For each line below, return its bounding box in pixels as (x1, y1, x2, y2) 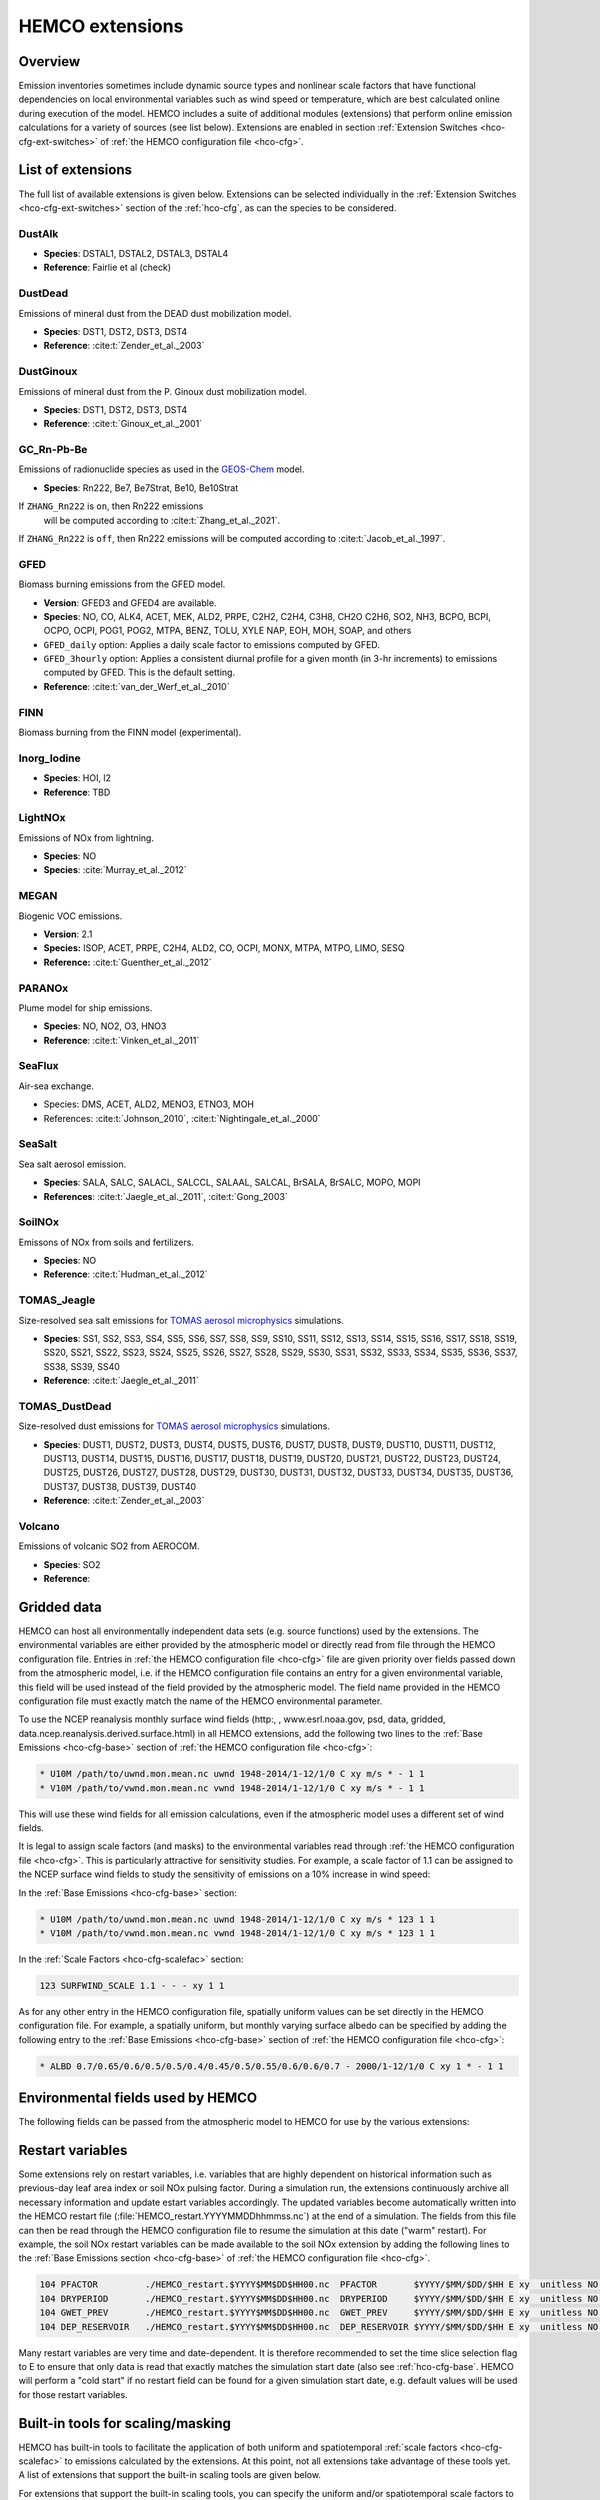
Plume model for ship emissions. (18, 1001, 153, 1014)
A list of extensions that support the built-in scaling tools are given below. (18, 2469, 322, 2481)
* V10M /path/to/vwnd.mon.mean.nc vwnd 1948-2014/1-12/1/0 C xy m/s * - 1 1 (39, 1782, 425, 1794)
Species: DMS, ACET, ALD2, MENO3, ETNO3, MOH (43, 1098, 255, 1110)
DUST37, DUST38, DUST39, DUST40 (43, 1480, 197, 1492)
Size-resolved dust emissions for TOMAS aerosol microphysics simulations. (18, 1420, 330, 1432)
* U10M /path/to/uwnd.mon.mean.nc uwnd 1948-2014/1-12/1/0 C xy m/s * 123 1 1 (39, 1913, 435, 1925)
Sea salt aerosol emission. (18, 1158, 127, 1170)
